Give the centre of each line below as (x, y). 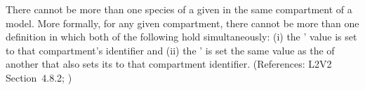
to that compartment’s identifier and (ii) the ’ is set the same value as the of (170, 50)
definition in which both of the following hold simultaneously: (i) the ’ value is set (181, 37)
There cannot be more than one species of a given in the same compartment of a (179, 9)
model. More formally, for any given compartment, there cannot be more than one (182, 23)
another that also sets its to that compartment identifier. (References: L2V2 (169, 64)
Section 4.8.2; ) (39, 77)
